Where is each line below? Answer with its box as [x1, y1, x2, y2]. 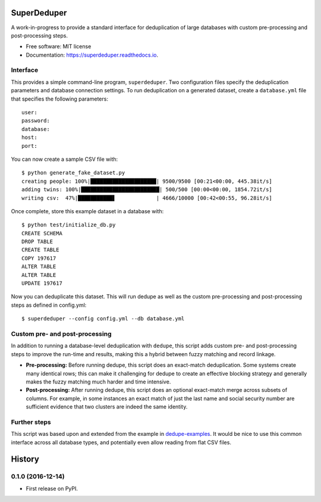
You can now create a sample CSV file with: [11, 155, 118, 163]
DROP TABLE [21, 238, 53, 245]
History [11, 454, 40, 464]
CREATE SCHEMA [21, 230, 62, 236]
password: [21, 117, 50, 124]
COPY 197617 [21, 255, 56, 261]
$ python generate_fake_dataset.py [21, 170, 125, 176]
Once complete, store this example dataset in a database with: [11, 207, 164, 214]
